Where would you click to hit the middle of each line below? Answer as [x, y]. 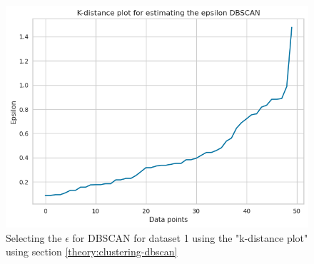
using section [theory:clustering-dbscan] [92, 252]
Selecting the [34, 237]
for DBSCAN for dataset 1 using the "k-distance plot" [190, 237]
